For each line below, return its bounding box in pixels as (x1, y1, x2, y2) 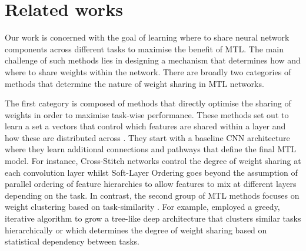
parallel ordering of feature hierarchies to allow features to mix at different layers (5, 178, 297, 190)
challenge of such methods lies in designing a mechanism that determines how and (5, 54, 301, 66)
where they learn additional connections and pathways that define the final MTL (5, 143, 297, 155)
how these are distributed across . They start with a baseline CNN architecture (5, 131, 290, 143)
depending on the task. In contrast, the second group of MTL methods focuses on (5, 189, 300, 201)
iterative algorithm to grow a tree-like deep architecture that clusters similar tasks (5, 212, 301, 225)
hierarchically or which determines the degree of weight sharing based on (5, 223, 267, 236)
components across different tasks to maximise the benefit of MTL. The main (5, 42, 284, 55)
